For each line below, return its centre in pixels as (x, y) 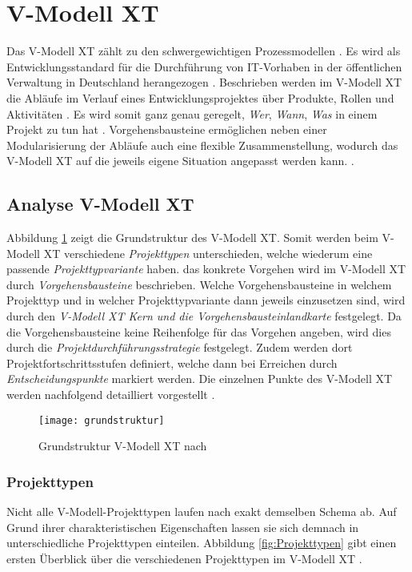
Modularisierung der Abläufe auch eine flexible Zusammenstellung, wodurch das (202, 145)
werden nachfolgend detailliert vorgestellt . (111, 395)
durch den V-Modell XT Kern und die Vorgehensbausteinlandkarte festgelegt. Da (204, 316)
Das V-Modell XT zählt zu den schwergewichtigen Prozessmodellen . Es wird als (204, 51)
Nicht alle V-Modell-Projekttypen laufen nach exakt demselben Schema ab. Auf (202, 512)
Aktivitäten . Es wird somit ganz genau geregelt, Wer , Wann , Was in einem (192, 113)
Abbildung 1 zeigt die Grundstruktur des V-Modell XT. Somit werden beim (192, 238)
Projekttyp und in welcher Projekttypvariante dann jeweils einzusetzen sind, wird (206, 300)
